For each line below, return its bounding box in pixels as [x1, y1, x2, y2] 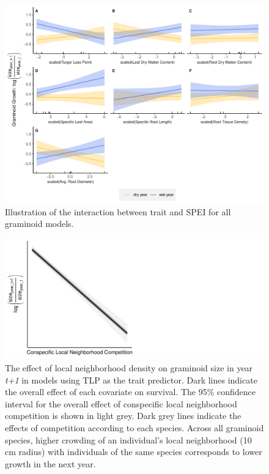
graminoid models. [5, 217, 74, 230]
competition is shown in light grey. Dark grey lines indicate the [5, 409, 241, 422]
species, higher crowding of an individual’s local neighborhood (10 [5, 433, 252, 446]
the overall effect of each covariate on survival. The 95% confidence [5, 385, 256, 398]
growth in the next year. [5, 457, 96, 470]
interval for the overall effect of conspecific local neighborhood [5, 397, 237, 410]
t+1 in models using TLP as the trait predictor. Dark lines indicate [5, 373, 257, 386]
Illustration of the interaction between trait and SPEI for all [5, 205, 231, 218]
